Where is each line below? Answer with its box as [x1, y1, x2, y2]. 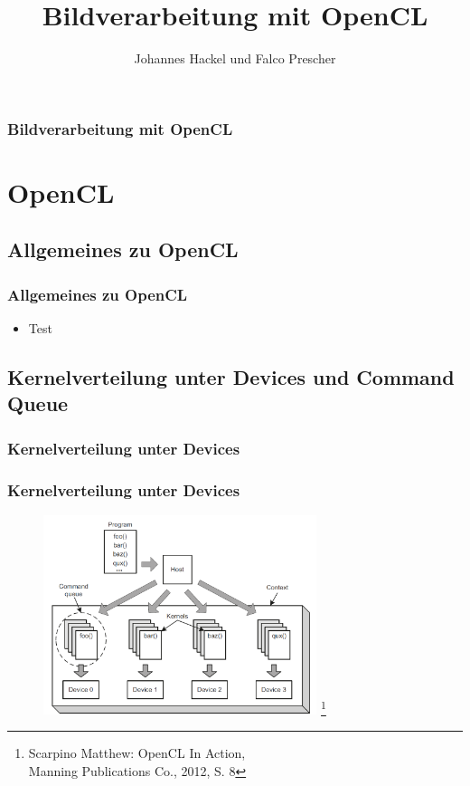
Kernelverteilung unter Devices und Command [7, 363, 455, 390]
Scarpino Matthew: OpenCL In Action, [28, 743, 246, 762]
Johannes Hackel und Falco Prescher [134, 49, 336, 68]
